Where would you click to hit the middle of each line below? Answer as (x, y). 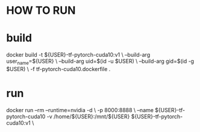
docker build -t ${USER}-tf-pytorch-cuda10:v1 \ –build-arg (78, 55)
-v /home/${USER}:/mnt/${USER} (88, 116)
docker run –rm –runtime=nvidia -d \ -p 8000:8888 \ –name (80, 110)
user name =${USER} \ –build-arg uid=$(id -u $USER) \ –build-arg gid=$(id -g (100, 62)
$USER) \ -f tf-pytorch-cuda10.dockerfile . (58, 69)
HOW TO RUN (41, 11)
